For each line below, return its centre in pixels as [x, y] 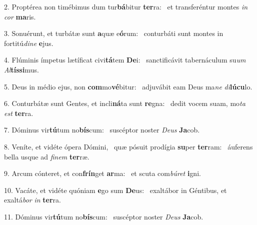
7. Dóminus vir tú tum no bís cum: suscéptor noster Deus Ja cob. [102, 130]
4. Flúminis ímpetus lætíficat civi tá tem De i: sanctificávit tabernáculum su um [125, 60]
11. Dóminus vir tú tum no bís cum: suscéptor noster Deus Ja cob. [104, 216]
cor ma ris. [20, 16]
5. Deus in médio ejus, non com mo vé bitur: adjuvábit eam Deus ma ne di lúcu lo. [128, 86]
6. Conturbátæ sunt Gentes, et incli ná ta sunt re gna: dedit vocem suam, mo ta [125, 103]
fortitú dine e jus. [29, 43]
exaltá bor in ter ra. [32, 200]
